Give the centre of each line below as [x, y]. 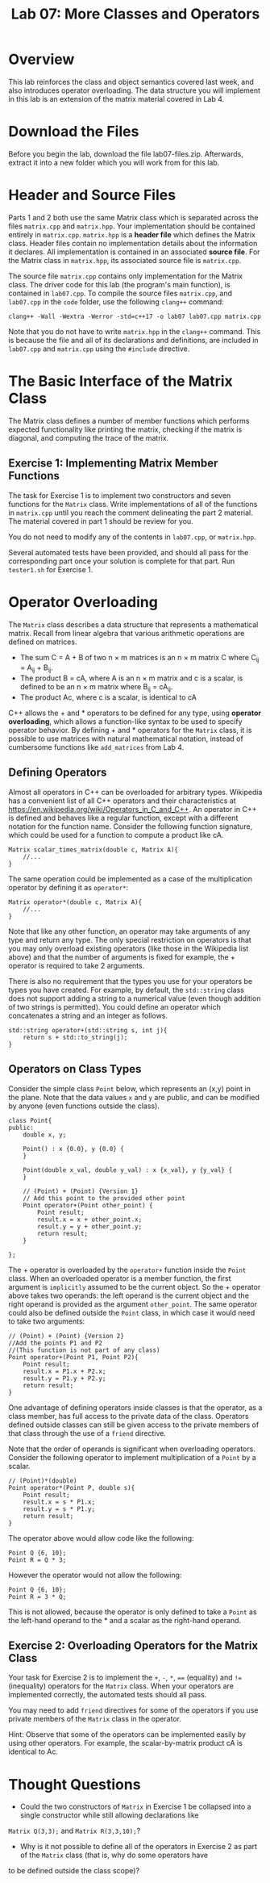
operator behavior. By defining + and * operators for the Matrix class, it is [130, 730]
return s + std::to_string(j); [75, 1037]
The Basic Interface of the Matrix [121, 381]
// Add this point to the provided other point [104, 1198]
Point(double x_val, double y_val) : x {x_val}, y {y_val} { [127, 1170]
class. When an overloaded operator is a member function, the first [120, 1278]
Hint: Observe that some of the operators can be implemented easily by [127, 1734]
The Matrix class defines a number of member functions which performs [129, 421]
